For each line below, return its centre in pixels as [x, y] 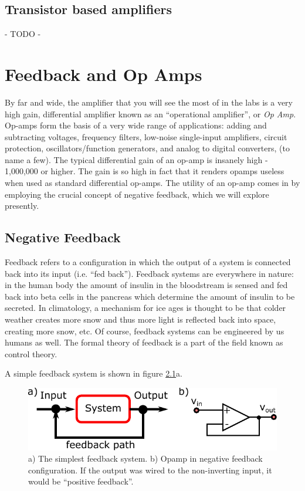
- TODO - [23, 34]
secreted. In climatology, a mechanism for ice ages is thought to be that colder [145, 308]
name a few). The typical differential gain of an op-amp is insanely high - [136, 159]
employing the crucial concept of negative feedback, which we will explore [137, 194]
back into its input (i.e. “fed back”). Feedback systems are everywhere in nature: [149, 273]
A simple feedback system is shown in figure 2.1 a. [94, 373]
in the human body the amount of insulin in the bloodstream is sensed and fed [146, 285]
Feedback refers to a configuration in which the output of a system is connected [148, 262]
